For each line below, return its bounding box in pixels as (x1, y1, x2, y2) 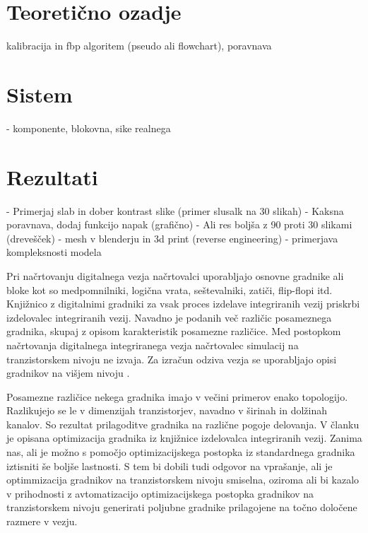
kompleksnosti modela (6, 245, 102, 259)
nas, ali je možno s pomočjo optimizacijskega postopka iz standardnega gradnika (6, 445, 355, 459)
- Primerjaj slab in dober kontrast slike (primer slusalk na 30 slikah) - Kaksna (6, 203, 344, 218)
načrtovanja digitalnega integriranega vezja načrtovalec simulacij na (6, 337, 299, 352)
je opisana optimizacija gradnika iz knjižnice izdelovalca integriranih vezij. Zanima (6, 430, 362, 445)
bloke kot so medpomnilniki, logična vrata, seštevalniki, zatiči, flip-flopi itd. (6, 282, 333, 297)
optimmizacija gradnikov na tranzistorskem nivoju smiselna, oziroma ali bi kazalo (6, 472, 360, 487)
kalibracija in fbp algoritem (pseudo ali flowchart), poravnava (6, 38, 272, 53)
